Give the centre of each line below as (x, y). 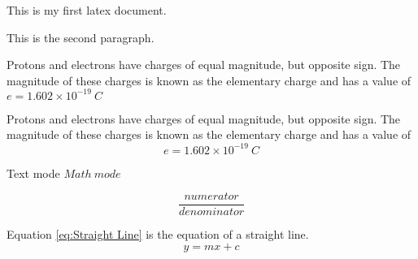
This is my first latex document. (87, 10)
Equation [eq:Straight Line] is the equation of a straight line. (158, 234)
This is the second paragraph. (81, 37)
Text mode (33, 173)
